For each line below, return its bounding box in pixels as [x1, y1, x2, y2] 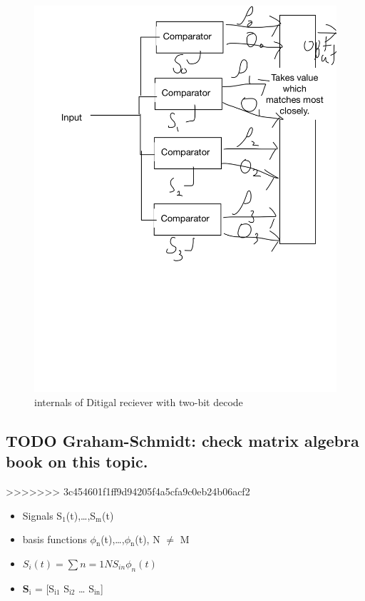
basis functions [22, 532, 87, 547]
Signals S [22, 507, 63, 522]
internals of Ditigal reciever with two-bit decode [34, 394, 243, 409]
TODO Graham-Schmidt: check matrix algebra [6, 429, 359, 451]
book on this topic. [6, 450, 148, 473]
